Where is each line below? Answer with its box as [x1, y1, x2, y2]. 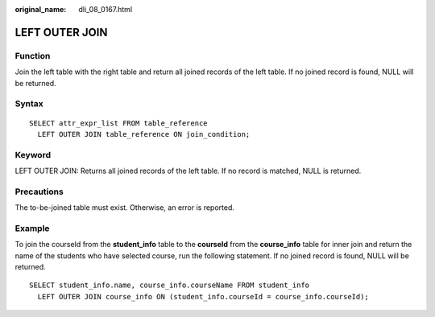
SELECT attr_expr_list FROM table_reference [29, 118, 209, 128]
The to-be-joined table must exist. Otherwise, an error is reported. [14, 203, 235, 212]
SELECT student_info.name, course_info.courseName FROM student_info [29, 281, 310, 290]
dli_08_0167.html [78, 5, 133, 14]
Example [14, 222, 50, 233]
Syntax [14, 98, 43, 109]
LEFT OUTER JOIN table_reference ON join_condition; [37, 130, 251, 138]
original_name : [14, 5, 67, 14]
